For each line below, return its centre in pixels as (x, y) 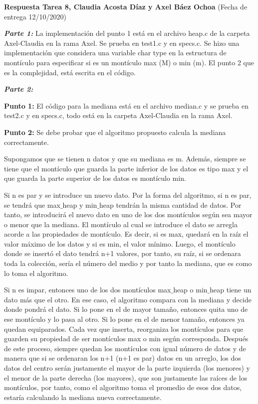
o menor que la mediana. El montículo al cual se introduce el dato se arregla (121, 224)
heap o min (190, 290)
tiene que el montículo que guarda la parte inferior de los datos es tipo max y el (126, 168)
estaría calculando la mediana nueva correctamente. (83, 397)
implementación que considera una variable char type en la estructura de (115, 53)
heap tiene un (231, 290)
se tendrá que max (32, 204)
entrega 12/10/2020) (35, 16)
